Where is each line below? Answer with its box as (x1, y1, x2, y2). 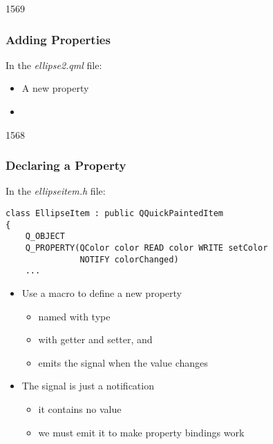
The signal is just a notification (21, 378, 154, 393)
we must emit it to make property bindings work (38, 425, 245, 439)
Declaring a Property (6, 157, 126, 174)
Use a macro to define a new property (21, 285, 182, 300)
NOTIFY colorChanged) (79, 254, 179, 264)
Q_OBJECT (25, 231, 65, 242)
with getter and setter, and (38, 332, 153, 347)
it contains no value (38, 401, 122, 416)
